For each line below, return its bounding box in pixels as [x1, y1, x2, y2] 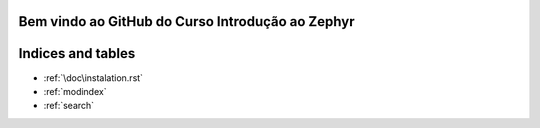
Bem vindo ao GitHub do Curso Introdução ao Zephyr [18, 13, 355, 30]
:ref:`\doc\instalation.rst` [43, 71, 144, 84]
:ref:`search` [43, 100, 95, 112]
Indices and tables [18, 45, 136, 62]
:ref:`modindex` [43, 85, 107, 97]
